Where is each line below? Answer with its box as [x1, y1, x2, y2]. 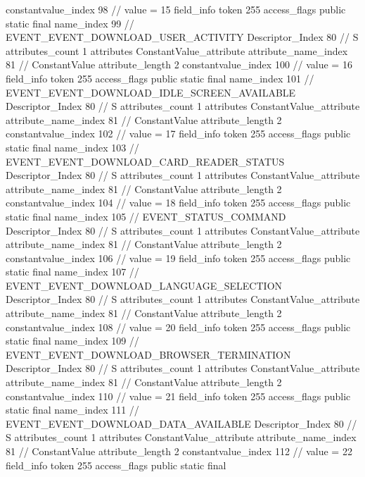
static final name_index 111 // [6, 402, 139, 417]
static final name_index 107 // [6, 264, 139, 279]
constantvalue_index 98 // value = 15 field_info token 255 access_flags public [6, 2, 346, 16]
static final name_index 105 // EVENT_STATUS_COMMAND [6, 209, 286, 223]
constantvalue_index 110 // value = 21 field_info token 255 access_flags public [6, 388, 351, 403]
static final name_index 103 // [6, 140, 139, 154]
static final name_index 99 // [6, 16, 134, 30]
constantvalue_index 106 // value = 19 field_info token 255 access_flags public [6, 250, 351, 265]
